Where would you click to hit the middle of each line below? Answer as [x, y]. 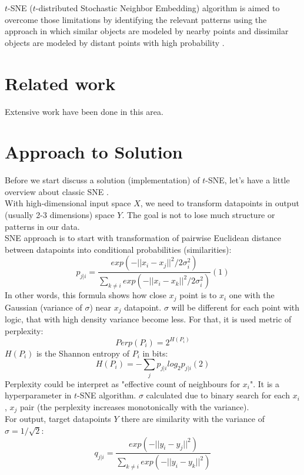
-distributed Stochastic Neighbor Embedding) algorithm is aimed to [158, 8]
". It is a [264, 383]
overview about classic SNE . [57, 191]
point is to [198, 295]
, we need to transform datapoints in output [220, 203]
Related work [60, 83]
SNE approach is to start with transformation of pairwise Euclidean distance [143, 238]
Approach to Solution [94, 152]
